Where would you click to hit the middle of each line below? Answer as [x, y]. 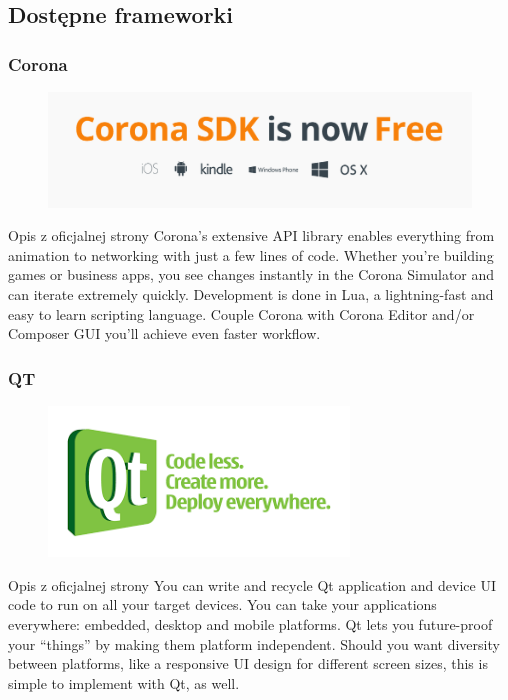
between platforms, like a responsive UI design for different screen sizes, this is [248, 663]
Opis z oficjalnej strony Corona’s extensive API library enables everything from [251, 235]
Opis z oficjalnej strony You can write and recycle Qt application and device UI [252, 584]
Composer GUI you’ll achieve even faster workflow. [164, 333]
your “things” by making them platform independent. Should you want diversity [254, 643]
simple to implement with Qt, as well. [124, 682]
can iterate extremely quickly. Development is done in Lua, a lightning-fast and [251, 293]
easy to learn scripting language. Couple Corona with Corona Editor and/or [241, 313]
